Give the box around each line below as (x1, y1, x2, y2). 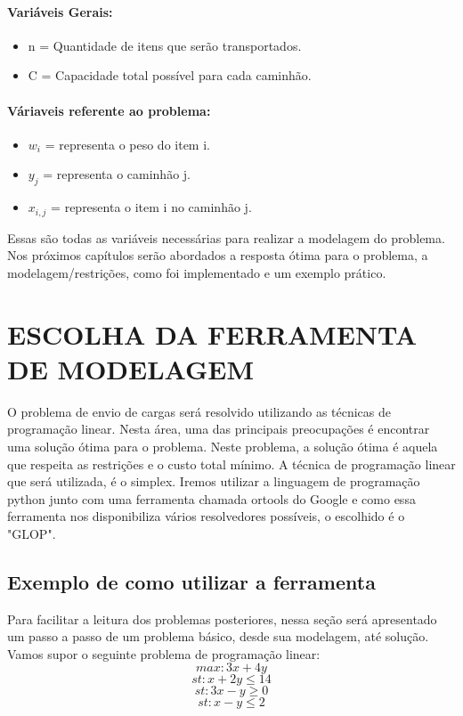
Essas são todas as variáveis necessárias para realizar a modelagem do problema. (7, 228, 445, 247)
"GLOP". (7, 524, 56, 542)
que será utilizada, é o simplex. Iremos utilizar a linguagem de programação (7, 472, 420, 491)
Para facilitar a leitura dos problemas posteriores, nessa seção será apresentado (7, 609, 437, 628)
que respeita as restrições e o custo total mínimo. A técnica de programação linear (7, 454, 456, 473)
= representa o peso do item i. (45, 134, 210, 153)
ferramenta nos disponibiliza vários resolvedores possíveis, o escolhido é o (7, 507, 405, 525)
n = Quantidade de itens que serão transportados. (28, 36, 302, 54)
